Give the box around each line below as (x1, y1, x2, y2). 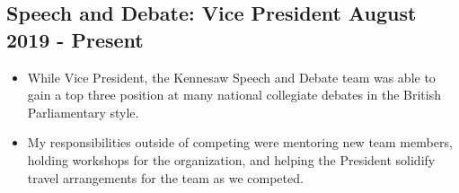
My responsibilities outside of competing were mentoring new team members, (27, 133, 453, 152)
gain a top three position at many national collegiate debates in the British (27, 85, 441, 104)
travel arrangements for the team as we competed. (27, 168, 304, 187)
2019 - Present (6, 25, 144, 53)
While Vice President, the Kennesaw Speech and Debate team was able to (27, 67, 436, 86)
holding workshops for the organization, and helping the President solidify (27, 150, 436, 169)
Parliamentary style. (27, 102, 139, 121)
